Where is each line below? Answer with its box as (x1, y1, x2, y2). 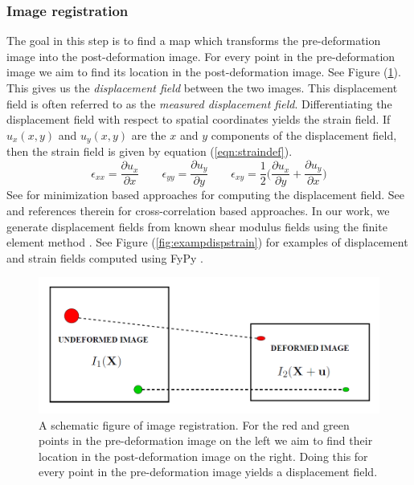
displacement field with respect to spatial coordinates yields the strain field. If (6, 111, 391, 128)
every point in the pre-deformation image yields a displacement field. (39, 463, 378, 480)
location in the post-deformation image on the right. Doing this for (39, 447, 368, 464)
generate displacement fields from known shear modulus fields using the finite (6, 218, 387, 234)
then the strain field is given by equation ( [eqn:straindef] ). (6, 143, 293, 160)
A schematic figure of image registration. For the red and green (39, 416, 350, 433)
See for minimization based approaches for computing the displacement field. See (6, 186, 405, 203)
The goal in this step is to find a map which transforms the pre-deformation (6, 32, 381, 49)
